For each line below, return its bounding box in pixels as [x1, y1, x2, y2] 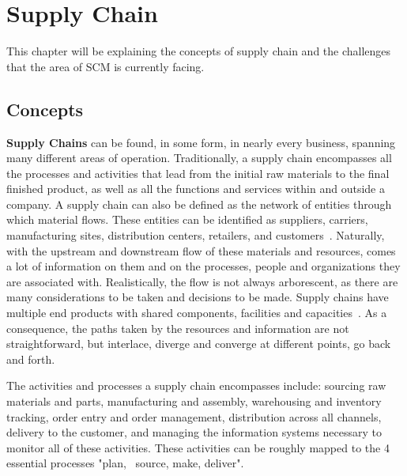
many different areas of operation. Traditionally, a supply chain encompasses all [6, 149, 392, 166]
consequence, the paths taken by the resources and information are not [6, 319, 349, 336]
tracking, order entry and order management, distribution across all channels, [6, 408, 382, 425]
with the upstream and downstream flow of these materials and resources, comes [6, 242, 396, 259]
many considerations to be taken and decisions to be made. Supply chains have [6, 289, 389, 305]
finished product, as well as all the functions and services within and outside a [6, 180, 385, 197]
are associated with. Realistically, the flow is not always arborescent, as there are [6, 273, 398, 289]
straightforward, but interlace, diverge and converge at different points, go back [6, 335, 391, 352]
